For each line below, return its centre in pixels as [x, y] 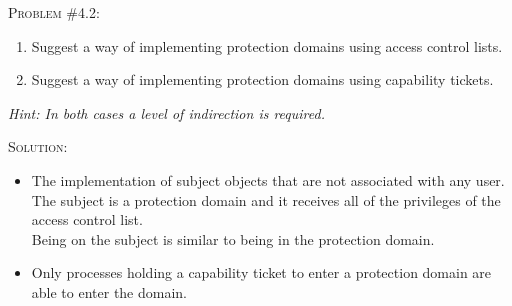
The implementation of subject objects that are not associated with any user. [268, 179]
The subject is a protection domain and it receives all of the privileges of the [266, 199]
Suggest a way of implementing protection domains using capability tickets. [262, 79]
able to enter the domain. [109, 291]
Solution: [38, 146]
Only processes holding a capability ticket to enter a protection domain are [261, 272]
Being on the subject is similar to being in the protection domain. [233, 238]
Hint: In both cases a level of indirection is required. [166, 112]
